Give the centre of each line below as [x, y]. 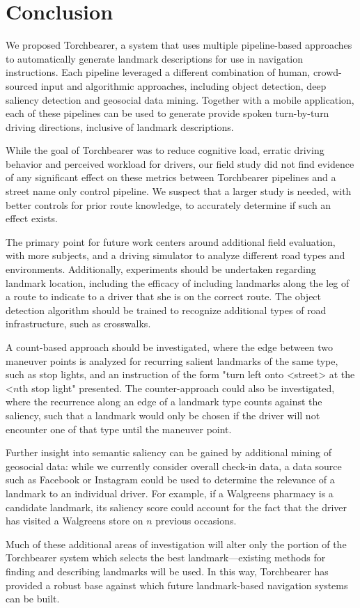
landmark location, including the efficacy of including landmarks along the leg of [178, 282]
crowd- [327, 72]
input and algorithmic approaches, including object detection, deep [183, 85]
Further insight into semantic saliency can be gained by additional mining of [169, 452]
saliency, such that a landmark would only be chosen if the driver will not [163, 415]
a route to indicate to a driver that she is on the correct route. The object [164, 296]
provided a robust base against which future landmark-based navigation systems [177, 585]
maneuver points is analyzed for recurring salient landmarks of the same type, [172, 360]
